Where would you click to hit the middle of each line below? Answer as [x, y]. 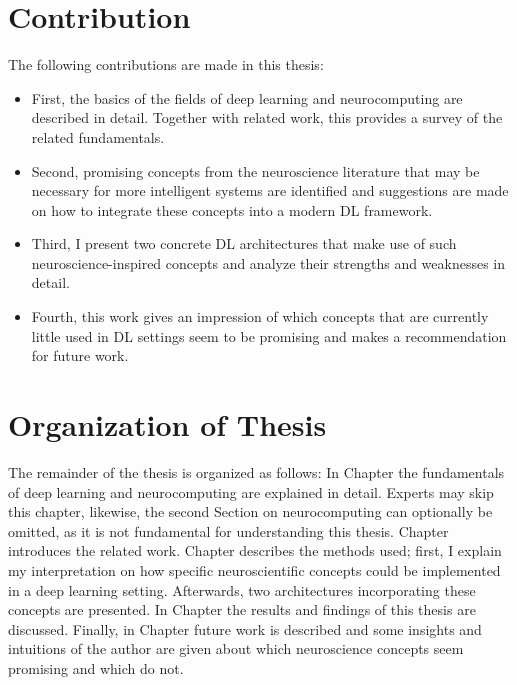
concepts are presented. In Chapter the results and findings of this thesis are [242, 609]
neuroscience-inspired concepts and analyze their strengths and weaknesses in [268, 262]
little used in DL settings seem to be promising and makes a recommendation [269, 335]
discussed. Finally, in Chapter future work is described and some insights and [245, 628]
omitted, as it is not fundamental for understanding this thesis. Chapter [228, 530]
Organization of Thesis [167, 424]
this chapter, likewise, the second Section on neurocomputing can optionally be [250, 511]
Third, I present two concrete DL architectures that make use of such [244, 243]
